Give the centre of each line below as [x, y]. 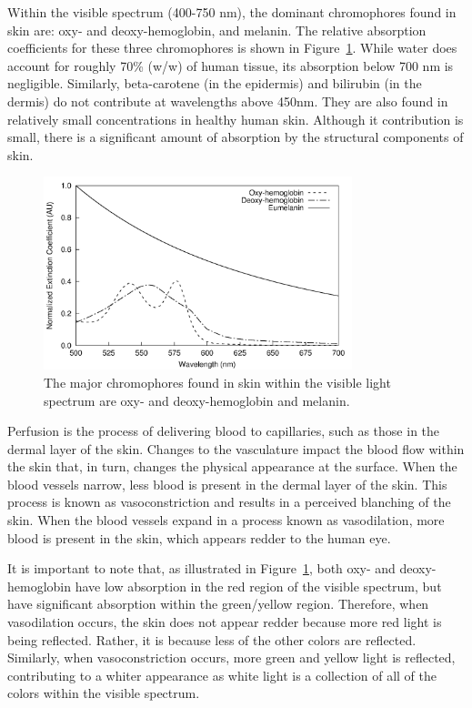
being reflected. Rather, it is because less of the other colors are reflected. [212, 639]
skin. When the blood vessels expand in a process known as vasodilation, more [226, 520]
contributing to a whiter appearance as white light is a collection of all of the [222, 675]
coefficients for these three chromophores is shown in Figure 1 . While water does [232, 48]
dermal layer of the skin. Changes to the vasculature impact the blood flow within [236, 448]
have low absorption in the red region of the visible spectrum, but [258, 586]
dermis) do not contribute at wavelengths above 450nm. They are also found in [228, 101]
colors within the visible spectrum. [104, 693]
